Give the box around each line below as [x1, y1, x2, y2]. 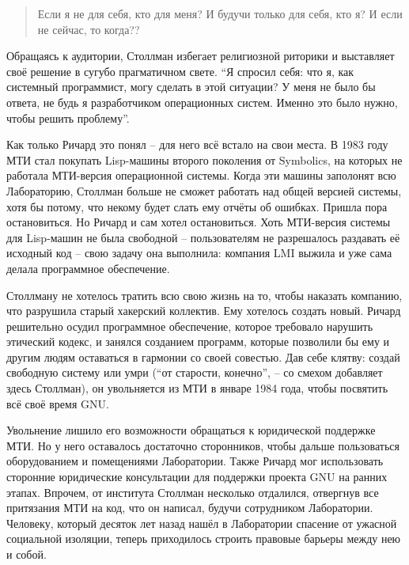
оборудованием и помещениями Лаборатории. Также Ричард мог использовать [6, 453, 384, 469]
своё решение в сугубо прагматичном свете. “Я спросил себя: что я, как [6, 63, 354, 79]
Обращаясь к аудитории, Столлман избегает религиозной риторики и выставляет [6, 47, 395, 64]
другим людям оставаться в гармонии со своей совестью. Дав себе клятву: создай [6, 348, 400, 365]
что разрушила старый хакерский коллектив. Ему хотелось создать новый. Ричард [6, 302, 401, 319]
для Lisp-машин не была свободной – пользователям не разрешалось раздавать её [6, 229, 400, 245]
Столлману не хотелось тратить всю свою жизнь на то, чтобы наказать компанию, [6, 286, 403, 303]
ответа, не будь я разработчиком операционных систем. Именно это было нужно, [6, 93, 398, 110]
